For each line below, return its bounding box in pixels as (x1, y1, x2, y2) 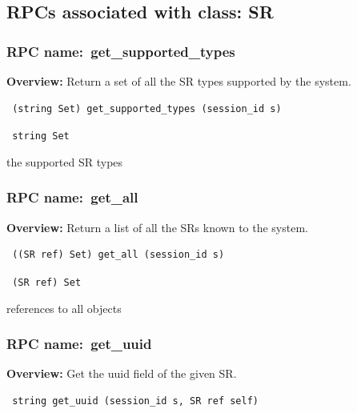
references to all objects (6, 299, 122, 316)
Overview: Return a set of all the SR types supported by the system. (6, 73, 351, 89)
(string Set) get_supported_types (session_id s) (12, 102, 282, 114)
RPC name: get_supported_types (6, 41, 235, 61)
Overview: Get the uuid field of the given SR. (6, 365, 237, 382)
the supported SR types (6, 153, 123, 170)
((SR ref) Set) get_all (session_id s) (12, 249, 225, 261)
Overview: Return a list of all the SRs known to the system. (6, 219, 308, 235)
